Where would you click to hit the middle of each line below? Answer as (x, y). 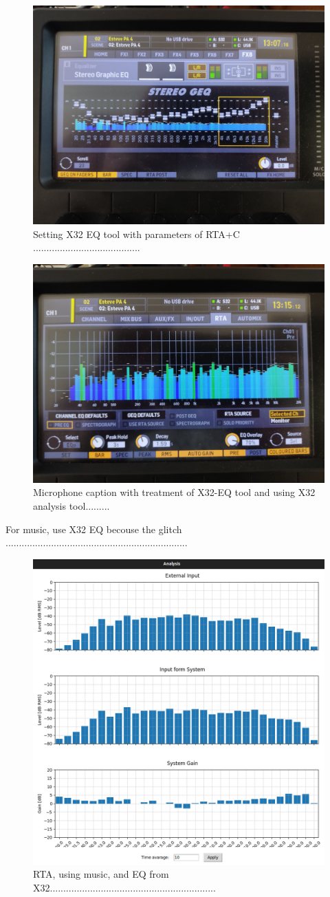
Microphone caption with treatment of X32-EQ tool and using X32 (174, 492)
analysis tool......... (71, 505)
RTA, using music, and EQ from (101, 874)
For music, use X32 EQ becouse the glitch (94, 529)
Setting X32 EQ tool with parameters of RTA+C (136, 234)
